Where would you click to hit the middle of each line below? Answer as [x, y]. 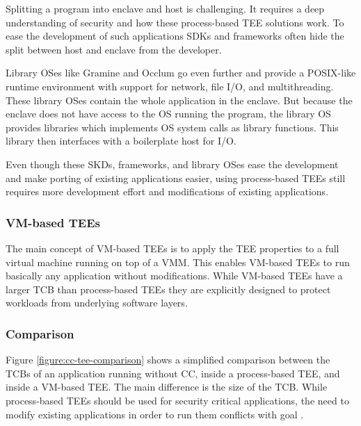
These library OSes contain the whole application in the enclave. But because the [179, 100]
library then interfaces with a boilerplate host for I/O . [121, 141]
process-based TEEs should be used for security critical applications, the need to [177, 400]
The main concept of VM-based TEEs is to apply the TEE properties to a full [173, 248]
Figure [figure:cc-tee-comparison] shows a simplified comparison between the [168, 360]
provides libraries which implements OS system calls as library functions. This [172, 127]
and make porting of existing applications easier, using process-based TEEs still [176, 178]
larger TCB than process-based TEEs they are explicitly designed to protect [168, 289]
